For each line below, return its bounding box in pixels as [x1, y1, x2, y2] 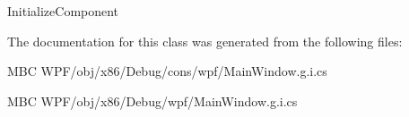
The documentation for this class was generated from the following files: [7, 31, 403, 50]
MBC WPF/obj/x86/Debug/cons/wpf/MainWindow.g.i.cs [7, 62, 327, 80]
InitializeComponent [7, 2, 119, 20]
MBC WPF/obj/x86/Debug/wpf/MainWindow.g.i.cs [7, 91, 298, 110]
